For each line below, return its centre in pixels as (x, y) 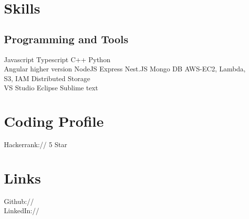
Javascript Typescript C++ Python (57, 59)
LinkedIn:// (22, 211)
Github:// (19, 201)
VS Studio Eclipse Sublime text (51, 88)
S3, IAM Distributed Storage (47, 78)
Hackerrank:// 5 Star (36, 144)
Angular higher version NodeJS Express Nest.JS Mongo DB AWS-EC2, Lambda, (125, 69)
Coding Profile (54, 121)
